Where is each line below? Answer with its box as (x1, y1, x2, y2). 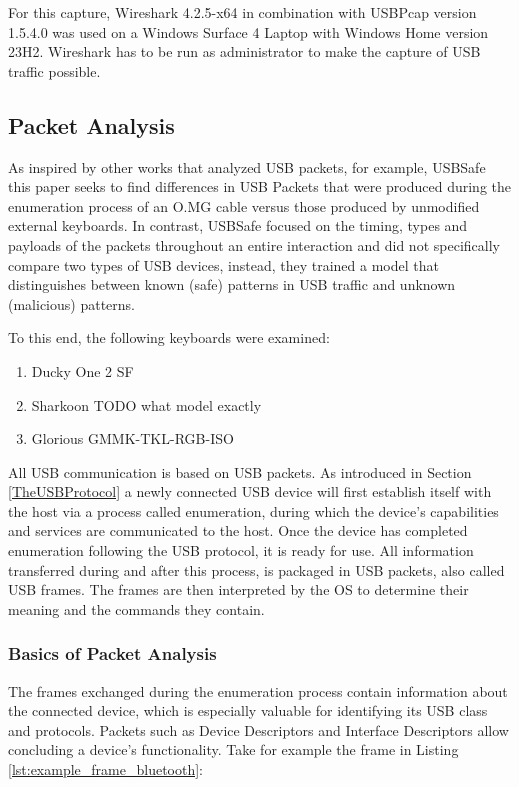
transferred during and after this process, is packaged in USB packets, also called (8, 559, 505, 580)
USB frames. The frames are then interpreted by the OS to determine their (8, 579, 469, 600)
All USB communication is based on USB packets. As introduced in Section (8, 461, 472, 482)
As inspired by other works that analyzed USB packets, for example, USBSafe (8, 156, 486, 177)
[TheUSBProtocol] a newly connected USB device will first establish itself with (8, 481, 492, 502)
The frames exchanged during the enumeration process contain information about (8, 680, 508, 701)
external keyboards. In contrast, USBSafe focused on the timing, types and (8, 215, 468, 236)
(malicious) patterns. (8, 293, 135, 314)
